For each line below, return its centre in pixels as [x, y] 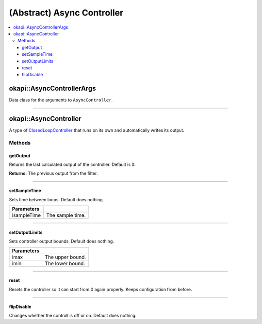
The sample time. [66, 215]
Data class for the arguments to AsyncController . [61, 100]
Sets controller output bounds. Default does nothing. [61, 241]
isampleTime [26, 215]
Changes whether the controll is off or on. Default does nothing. [73, 316]
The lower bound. [65, 263]
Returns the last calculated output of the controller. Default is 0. [72, 164]
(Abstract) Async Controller [66, 13]
